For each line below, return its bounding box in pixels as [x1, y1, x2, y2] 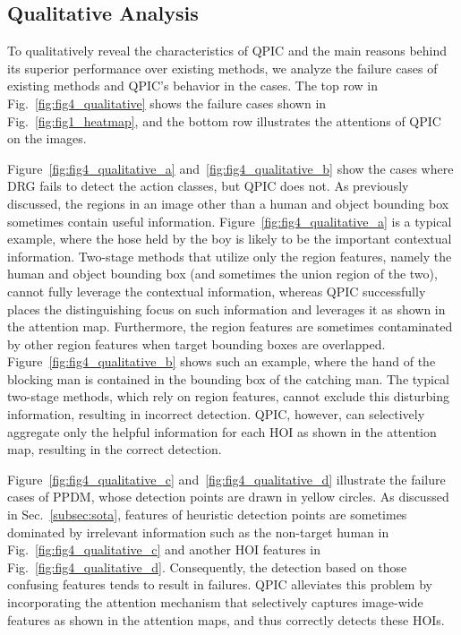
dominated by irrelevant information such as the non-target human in [7, 522, 389, 541]
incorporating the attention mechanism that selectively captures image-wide [7, 593, 423, 612]
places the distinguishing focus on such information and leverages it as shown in [7, 299, 446, 318]
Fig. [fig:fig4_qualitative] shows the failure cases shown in [7, 93, 327, 112]
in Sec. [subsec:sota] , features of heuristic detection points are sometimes [7, 505, 407, 524]
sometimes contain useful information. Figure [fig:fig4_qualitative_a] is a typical [7, 211, 452, 230]
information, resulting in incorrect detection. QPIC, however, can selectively [7, 405, 425, 424]
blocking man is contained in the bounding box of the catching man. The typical [7, 369, 450, 388]
